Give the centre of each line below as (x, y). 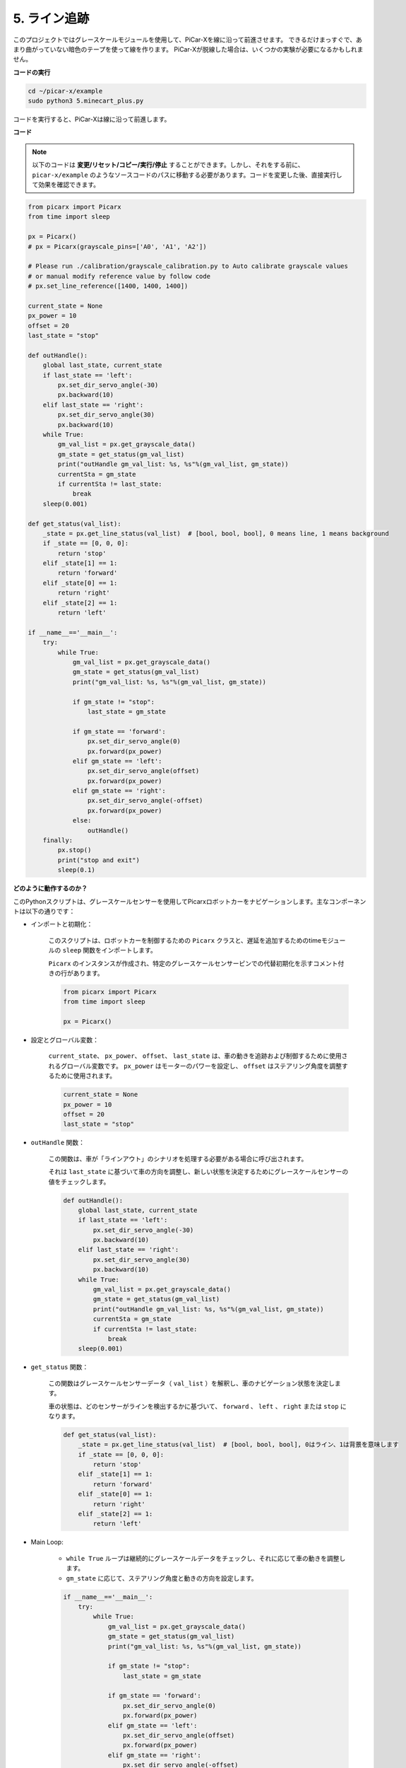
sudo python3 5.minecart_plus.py (86, 101)
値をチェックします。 (79, 1182)
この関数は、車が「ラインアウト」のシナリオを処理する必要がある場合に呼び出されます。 (178, 1158)
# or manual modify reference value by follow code (119, 276)
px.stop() (74, 850)
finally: (58, 841)
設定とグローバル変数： (65, 1040)
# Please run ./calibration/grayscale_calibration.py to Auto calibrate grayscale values (188, 266)
